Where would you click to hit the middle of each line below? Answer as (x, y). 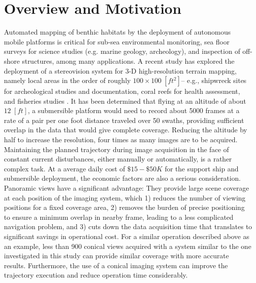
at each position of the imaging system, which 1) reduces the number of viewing (125, 197)
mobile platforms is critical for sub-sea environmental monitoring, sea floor (117, 41)
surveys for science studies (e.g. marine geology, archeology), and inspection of (122, 51)
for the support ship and (201, 168)
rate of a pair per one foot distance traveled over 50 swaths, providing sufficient (124, 120)
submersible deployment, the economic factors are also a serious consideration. (122, 178)
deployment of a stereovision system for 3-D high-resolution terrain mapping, (120, 70)
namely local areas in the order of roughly (67, 80)
